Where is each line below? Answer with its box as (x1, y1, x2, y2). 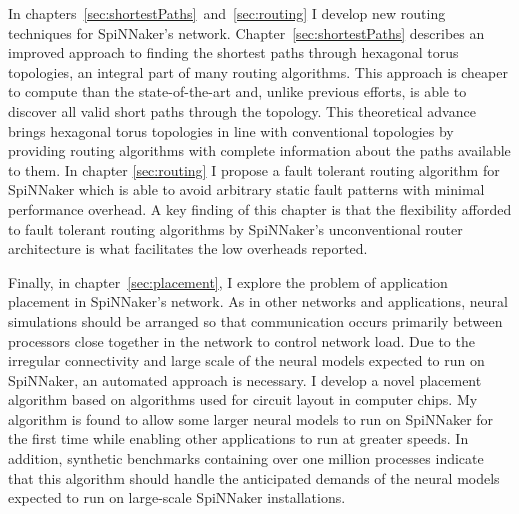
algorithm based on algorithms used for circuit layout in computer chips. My (8, 389, 478, 410)
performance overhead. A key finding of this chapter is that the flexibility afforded (8, 198, 512, 219)
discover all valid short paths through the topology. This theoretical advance (8, 100, 476, 121)
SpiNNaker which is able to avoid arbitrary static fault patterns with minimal (8, 179, 485, 200)
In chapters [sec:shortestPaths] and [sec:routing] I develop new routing (8, 3, 446, 23)
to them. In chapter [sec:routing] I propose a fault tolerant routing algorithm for (8, 159, 500, 180)
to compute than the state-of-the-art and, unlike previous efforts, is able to (8, 81, 467, 102)
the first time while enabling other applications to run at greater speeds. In (8, 428, 469, 449)
